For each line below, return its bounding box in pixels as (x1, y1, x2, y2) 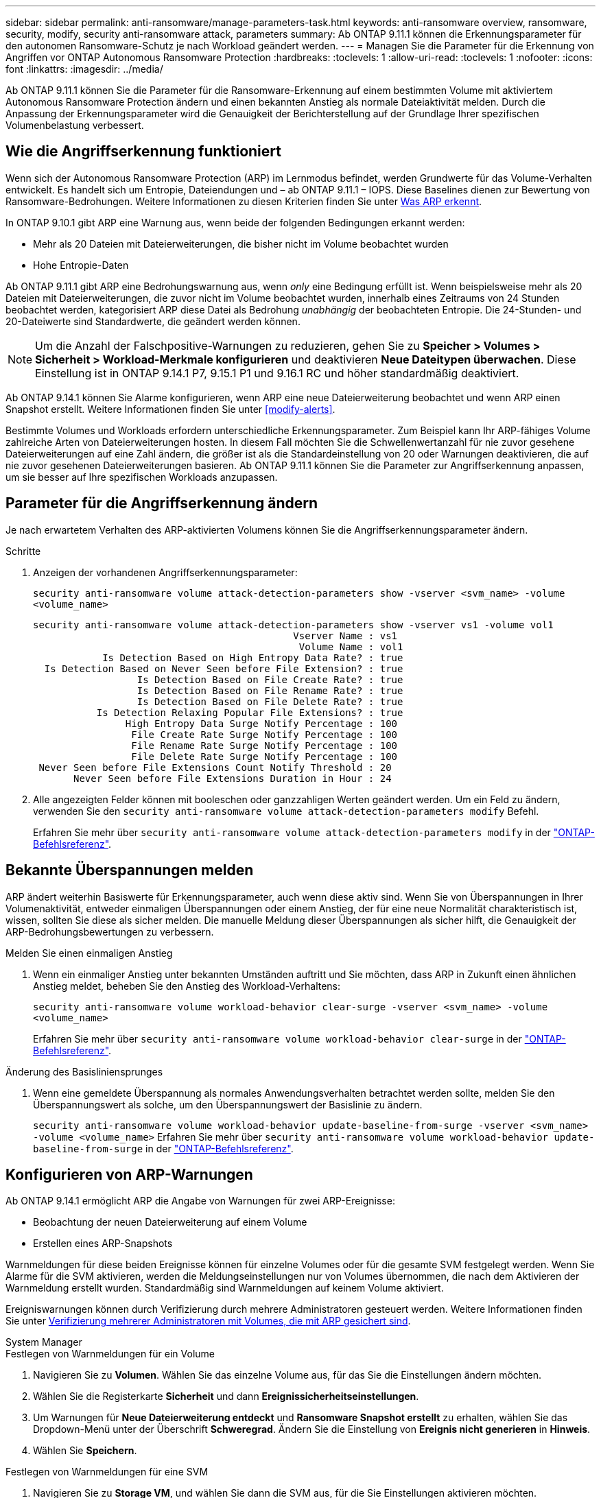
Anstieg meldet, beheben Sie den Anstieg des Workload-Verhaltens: (33, 979, 341, 992)
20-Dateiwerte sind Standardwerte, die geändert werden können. (5, 315, 300, 327)
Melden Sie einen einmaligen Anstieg (5, 947, 173, 959)
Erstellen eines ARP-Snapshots (33, 1237, 173, 1250)
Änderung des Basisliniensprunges (5, 1065, 163, 1078)
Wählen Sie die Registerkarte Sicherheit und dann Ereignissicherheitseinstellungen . (33, 1390, 419, 1403)
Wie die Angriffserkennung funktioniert (5, 143, 281, 160)
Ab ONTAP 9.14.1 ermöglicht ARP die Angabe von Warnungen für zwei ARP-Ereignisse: (5, 1195, 395, 1207)
